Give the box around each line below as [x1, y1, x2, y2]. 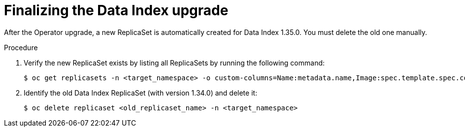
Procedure [4, 43, 38, 52]
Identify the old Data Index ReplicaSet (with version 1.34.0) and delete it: [24, 88, 258, 97]
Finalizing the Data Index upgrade [4, 2, 229, 19]
